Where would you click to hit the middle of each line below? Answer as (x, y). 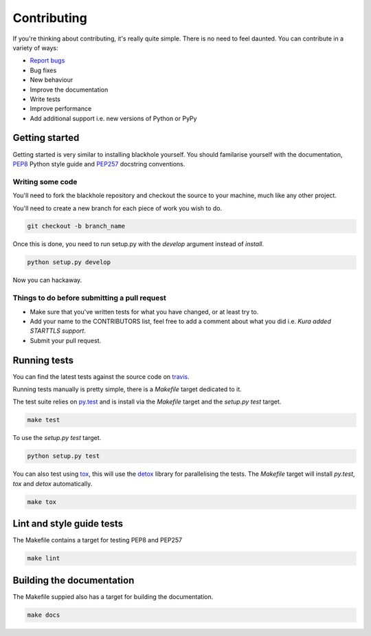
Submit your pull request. (66, 340)
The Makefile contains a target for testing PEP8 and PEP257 (98, 540)
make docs (44, 615)
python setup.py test (64, 456)
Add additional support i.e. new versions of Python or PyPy (113, 118)
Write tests (45, 99)
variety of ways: (35, 47)
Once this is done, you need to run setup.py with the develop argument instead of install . (138, 244)
